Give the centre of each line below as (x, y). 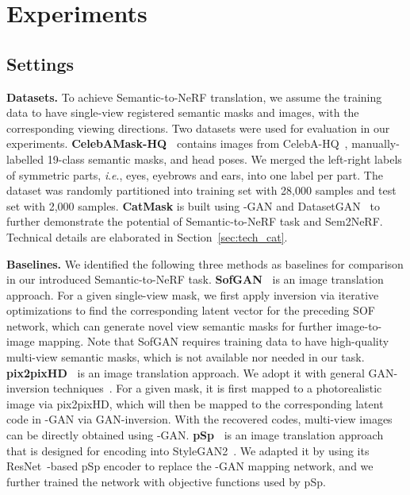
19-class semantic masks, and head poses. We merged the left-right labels (224, 159)
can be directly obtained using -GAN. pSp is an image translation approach (195, 435)
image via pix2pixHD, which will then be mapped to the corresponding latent (195, 403)
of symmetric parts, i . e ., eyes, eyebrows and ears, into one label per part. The (195, 174)
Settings (40, 63)
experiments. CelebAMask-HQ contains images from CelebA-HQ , (177, 143)
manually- (376, 143)
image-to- (359, 325)
